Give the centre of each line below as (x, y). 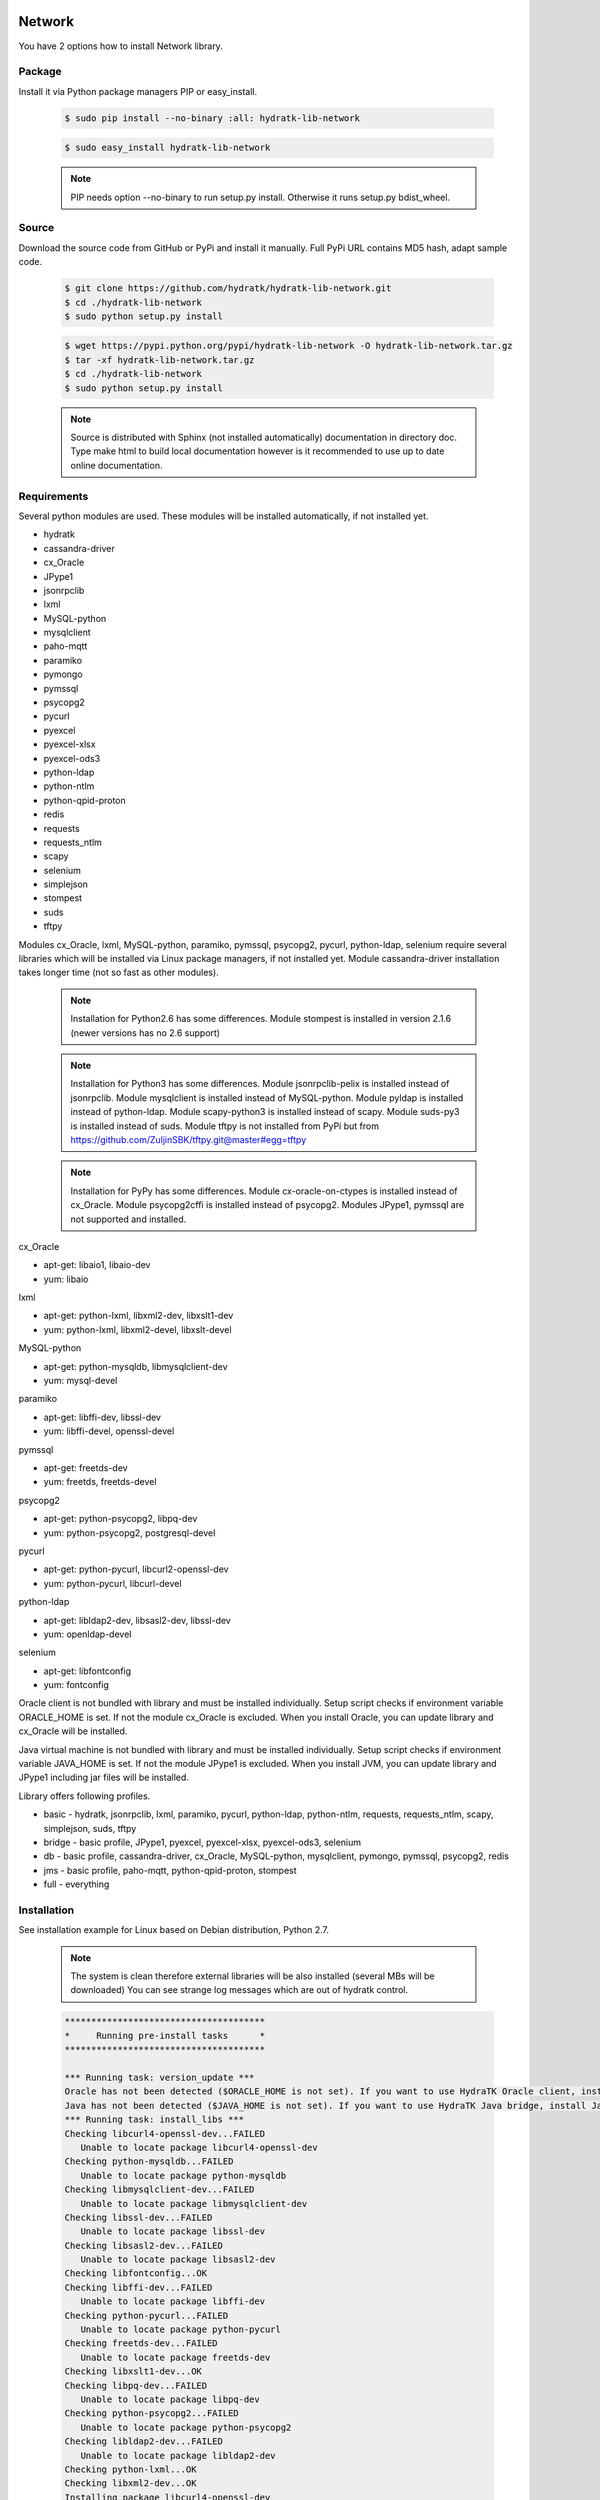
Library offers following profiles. (84, 1796)
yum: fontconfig (76, 1685)
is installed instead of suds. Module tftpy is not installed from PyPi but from (225, 1126)
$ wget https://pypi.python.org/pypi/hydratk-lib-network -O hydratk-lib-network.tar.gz (289, 346)
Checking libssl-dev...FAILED (138, 2217)
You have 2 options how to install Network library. (121, 46)
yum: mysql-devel (80, 1381)
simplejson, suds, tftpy (90, 1828)
